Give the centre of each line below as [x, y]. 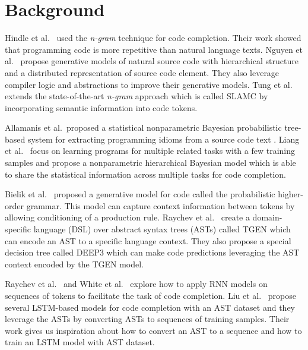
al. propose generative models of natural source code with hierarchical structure [152, 61]
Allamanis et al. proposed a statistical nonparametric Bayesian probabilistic [143, 127]
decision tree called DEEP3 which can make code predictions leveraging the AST [152, 252]
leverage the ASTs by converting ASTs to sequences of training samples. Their [147, 319]
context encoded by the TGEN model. [74, 264]
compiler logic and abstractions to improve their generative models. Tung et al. [149, 84]
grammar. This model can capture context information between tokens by [161, 205]
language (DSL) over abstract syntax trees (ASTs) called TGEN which [162, 229]
